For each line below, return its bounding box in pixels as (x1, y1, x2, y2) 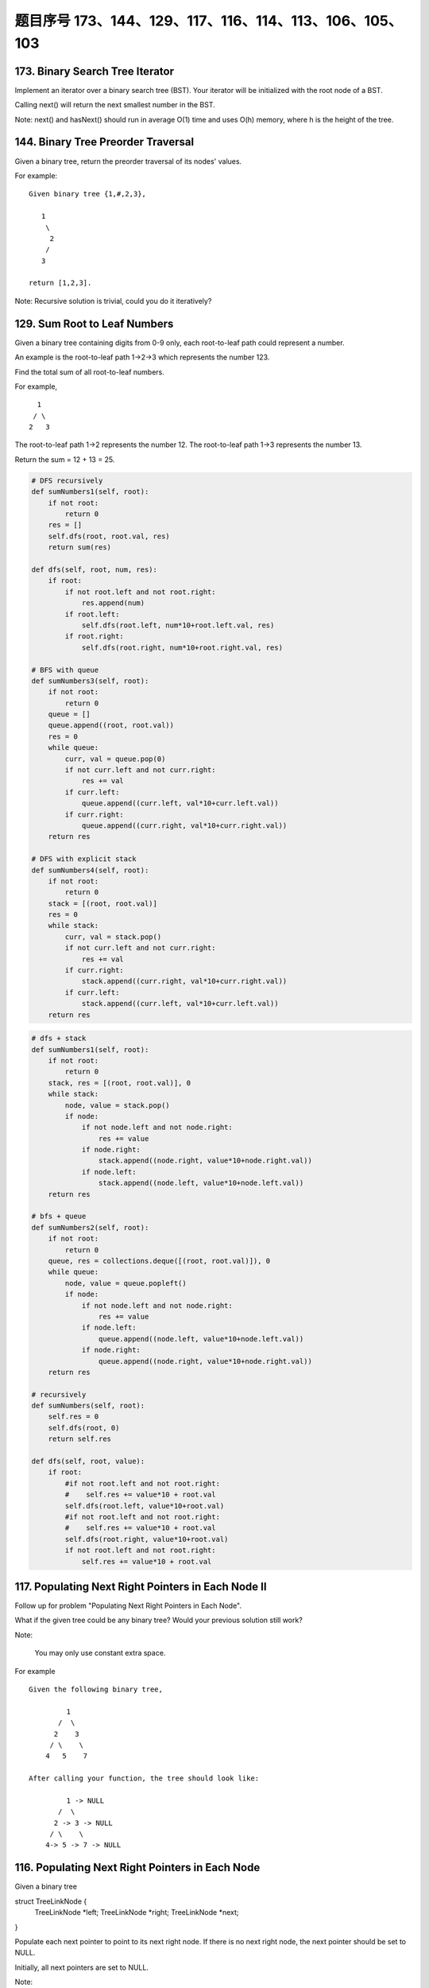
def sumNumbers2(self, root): (31, 1223, 149, 1232)
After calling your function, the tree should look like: (29, 1774, 260, 1783)
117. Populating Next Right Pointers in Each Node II (14, 1579, 267, 1594)
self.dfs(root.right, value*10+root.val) (64, 1535, 229, 1543)
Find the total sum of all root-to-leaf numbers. (14, 367, 164, 377)
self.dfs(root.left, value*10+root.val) (64, 1501, 225, 1510)
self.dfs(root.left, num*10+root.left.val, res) (81, 620, 275, 630)
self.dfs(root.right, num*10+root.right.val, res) (81, 643, 284, 652)
